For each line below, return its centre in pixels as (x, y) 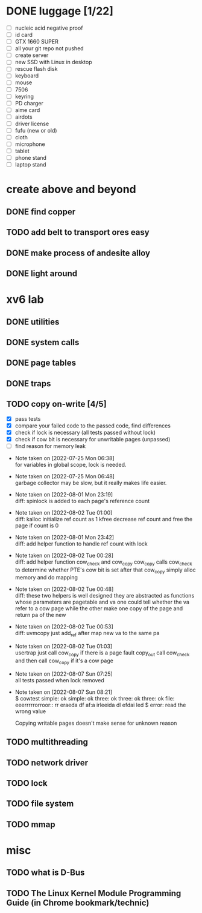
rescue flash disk (36, 69)
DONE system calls (43, 342)
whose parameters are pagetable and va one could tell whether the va (102, 602)
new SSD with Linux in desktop (53, 62)
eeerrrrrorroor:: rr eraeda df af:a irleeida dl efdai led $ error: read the (100, 705)
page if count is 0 (37, 526)
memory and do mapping (46, 578)
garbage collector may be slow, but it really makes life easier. (91, 483)
